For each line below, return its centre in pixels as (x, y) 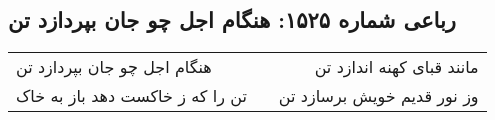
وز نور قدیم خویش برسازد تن (378, 96)
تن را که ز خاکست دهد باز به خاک (131, 96)
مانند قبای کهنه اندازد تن (396, 67)
